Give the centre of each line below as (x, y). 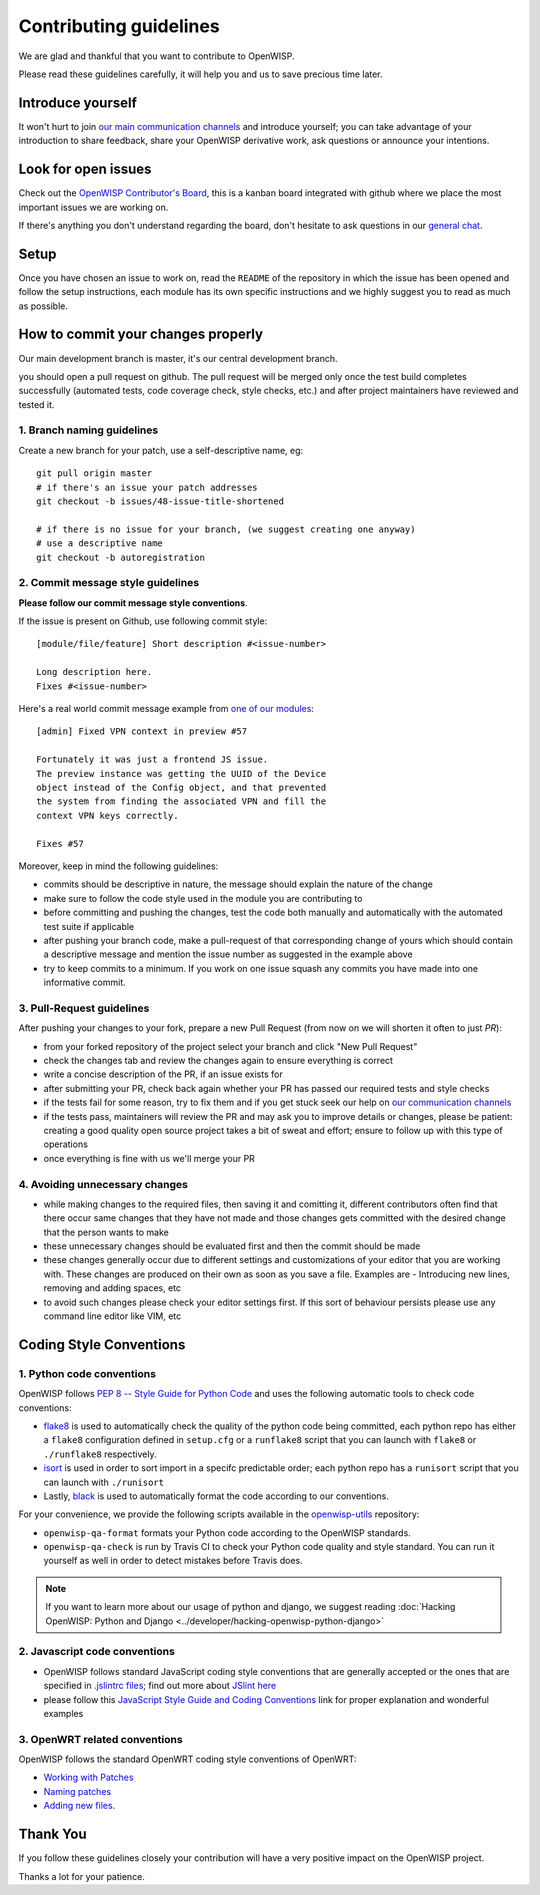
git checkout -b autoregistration (120, 557)
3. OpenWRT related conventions (101, 1739)
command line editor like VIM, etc (112, 1316)
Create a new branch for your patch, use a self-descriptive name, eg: (161, 450)
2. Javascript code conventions (96, 1652)
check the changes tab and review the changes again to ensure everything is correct (218, 1060)
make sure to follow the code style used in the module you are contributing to (203, 898)
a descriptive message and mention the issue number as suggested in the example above (228, 954)
